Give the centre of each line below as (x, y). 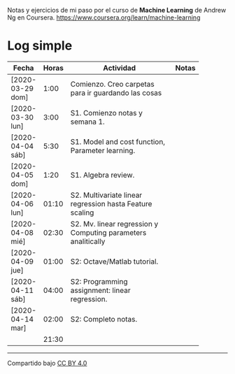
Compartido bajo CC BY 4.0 (47, 363)
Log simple (40, 46)
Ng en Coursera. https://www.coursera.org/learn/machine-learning (104, 17)
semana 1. (87, 122)
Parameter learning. (103, 150)
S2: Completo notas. (104, 319)
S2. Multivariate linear (106, 195)
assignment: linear (100, 290)
